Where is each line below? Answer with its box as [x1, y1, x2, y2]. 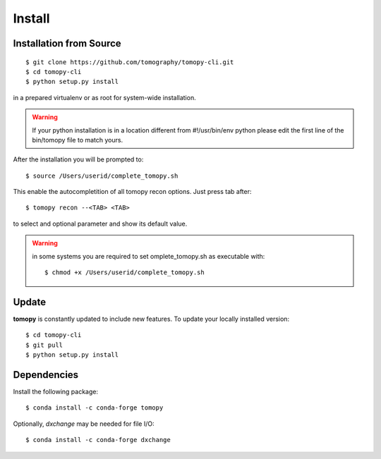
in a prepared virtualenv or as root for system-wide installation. [13, 93, 197, 102]
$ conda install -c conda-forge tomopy [25, 404, 164, 412]
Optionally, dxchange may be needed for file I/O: [13, 420, 155, 428]
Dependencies [13, 369, 79, 381]
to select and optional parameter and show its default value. [13, 219, 188, 228]
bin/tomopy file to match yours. [32, 135, 123, 144]
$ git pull [25, 341, 64, 349]
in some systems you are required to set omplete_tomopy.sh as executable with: [32, 252, 265, 260]
